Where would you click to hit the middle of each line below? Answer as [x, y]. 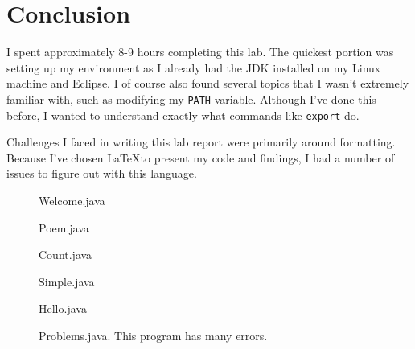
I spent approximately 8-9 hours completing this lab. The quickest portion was [200, 52]
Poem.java [64, 227]
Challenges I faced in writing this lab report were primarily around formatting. [201, 142]
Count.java [66, 255]
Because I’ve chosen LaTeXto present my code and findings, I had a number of [201, 157]
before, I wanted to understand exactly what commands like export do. [183, 115]
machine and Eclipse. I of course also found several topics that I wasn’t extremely [208, 83]
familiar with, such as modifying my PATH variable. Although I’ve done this [191, 99]
